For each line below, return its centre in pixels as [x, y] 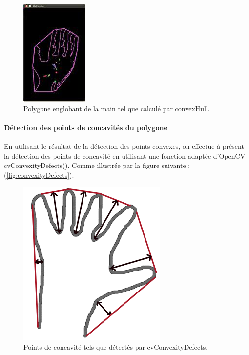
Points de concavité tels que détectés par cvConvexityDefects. [116, 346]
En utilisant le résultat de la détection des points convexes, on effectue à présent [124, 146]
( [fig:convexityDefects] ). [39, 175]
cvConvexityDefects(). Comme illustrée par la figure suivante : [97, 165]
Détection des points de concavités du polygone [86, 127]
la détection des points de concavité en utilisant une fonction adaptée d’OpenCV [125, 156]
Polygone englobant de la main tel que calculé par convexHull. [117, 108]
